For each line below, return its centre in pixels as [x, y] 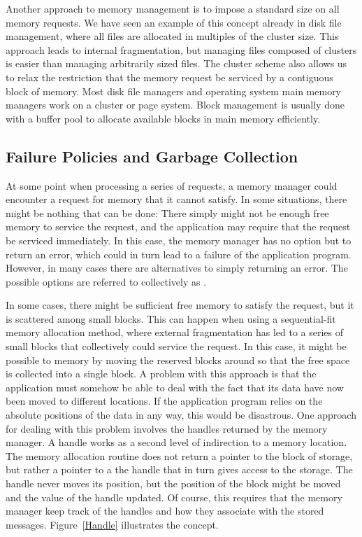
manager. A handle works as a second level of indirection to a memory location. [176, 442]
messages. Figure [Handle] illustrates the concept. [112, 524]
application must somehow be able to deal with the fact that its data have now [175, 387]
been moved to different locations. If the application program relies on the [164, 401]
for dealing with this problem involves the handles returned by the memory [167, 428]
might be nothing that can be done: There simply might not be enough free [167, 212]
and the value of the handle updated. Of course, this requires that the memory [174, 497]
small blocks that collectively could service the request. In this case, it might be [176, 346]
